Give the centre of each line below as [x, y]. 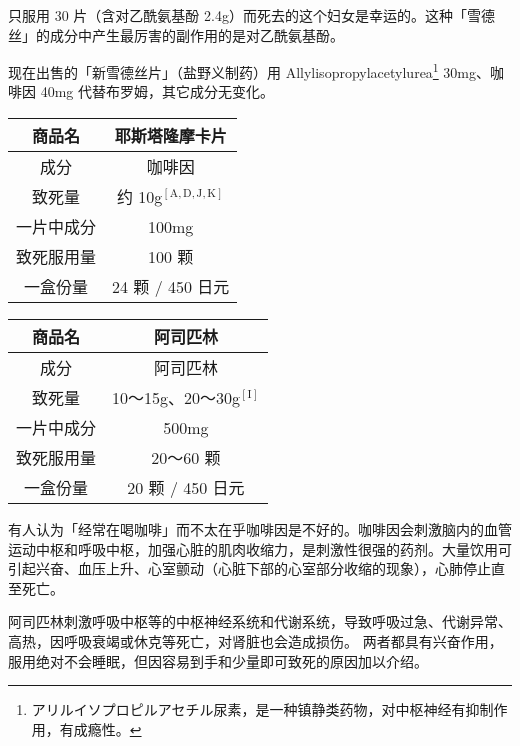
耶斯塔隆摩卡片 [170, 136]
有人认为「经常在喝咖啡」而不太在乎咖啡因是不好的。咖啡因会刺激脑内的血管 [260, 529]
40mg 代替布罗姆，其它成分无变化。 [157, 91]
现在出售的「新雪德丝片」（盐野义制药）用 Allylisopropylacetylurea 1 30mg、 [249, 70]
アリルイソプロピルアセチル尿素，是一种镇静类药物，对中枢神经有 [248, 709]
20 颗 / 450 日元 [186, 488]
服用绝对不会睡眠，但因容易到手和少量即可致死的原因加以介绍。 [218, 660]
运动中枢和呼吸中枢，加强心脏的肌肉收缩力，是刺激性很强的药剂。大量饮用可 [260, 548]
